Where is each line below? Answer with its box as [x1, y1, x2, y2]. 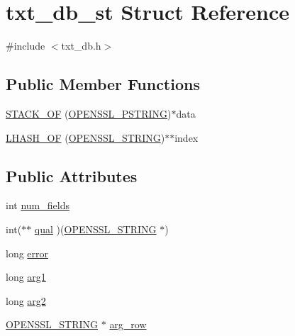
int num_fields [6, 198, 69, 213]
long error [6, 245, 49, 260]
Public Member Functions [6, 73, 200, 95]
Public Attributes [6, 164, 138, 186]
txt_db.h [61, 38, 101, 53]
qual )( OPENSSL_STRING [34, 221, 157, 236]
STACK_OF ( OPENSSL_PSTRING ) [6, 106, 172, 121]
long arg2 [6, 293, 46, 308]
